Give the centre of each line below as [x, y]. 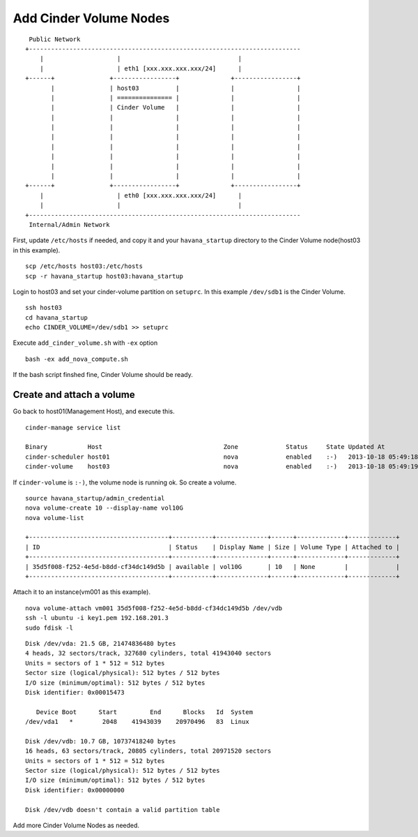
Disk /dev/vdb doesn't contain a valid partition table [123, 809]
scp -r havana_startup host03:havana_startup [104, 276]
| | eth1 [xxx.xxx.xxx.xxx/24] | [141, 68]
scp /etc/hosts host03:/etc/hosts [84, 266]
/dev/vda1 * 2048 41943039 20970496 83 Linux [138, 722]
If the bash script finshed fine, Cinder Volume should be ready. [103, 375]
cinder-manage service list [73, 427]
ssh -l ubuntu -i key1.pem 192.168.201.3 [97, 618]
